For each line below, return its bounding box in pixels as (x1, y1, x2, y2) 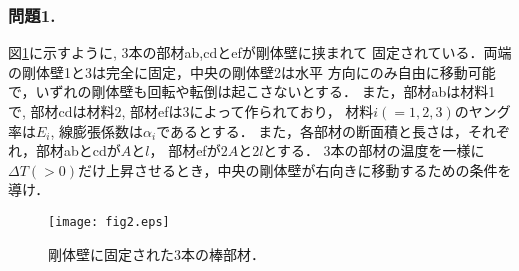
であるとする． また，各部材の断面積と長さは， (156, 120, 469, 141)
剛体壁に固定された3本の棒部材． (48, 243, 265, 264)
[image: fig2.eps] (48, 214, 170, 229)
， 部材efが (149, 140, 221, 161)
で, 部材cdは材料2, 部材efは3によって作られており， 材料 (8, 101, 374, 121)
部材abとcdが (35, 140, 121, 161)
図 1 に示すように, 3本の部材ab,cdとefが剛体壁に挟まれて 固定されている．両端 (8, 42, 512, 63)
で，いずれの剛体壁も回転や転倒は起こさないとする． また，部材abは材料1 (8, 81, 496, 102)
